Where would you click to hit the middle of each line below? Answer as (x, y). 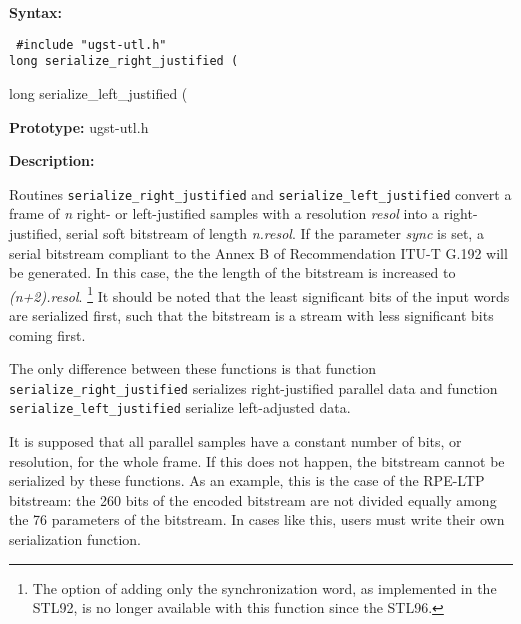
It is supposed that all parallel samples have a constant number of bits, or (235, 441)
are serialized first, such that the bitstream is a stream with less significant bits (251, 314)
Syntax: (35, 12)
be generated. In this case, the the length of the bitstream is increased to (232, 272)
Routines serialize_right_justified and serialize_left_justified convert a (260, 193)
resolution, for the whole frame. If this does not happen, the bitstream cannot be (257, 460)
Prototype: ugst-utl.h (79, 126)
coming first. (47, 334)
